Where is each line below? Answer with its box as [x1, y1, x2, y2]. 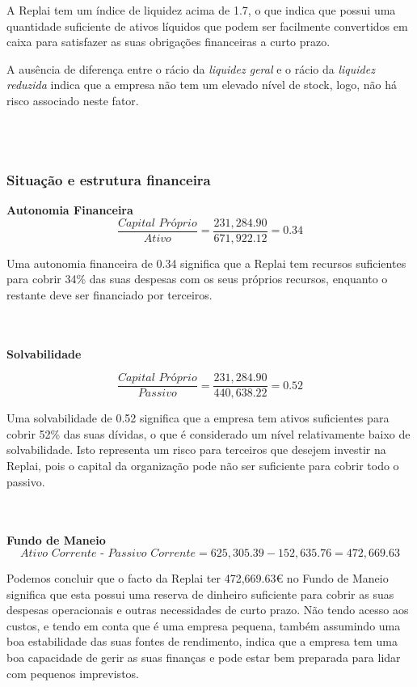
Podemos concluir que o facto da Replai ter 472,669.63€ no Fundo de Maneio [6, 570, 389, 586]
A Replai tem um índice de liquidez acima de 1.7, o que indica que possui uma [6, 2, 396, 18]
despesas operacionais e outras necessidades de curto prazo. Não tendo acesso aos [6, 601, 409, 618]
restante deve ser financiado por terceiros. [6, 286, 213, 303]
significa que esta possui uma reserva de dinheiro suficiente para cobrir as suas [6, 585, 394, 602]
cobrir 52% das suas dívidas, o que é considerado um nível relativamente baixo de [6, 425, 411, 442]
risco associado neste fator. [6, 91, 139, 108]
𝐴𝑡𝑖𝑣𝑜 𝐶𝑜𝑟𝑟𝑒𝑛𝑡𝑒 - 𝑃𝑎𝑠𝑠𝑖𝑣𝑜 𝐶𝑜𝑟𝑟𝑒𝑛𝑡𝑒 [20, 548, 196, 559]
